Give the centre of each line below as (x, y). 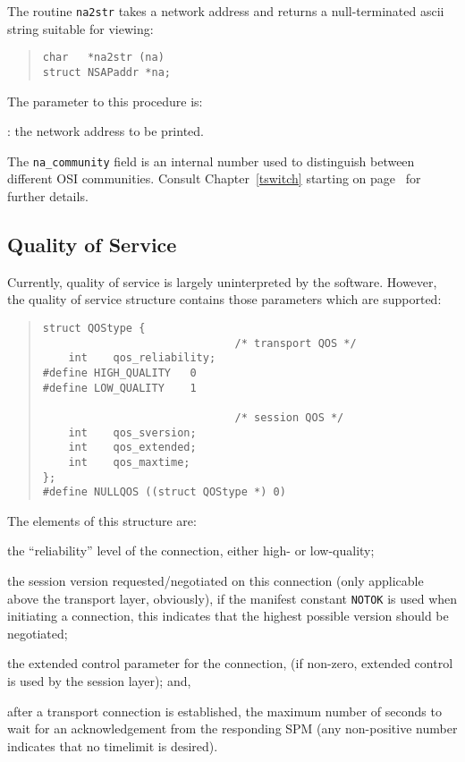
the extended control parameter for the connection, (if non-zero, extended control (230, 663)
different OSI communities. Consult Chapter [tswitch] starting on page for (214, 178)
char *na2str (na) (103, 58)
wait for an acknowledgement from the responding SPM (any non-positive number (232, 728)
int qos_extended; (132, 448)
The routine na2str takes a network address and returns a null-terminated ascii (226, 11)
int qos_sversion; (132, 432)
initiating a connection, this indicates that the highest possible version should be (228, 616)
